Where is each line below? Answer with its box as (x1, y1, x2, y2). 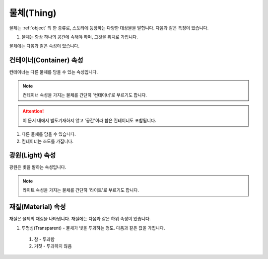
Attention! (22, 108, 44, 114)
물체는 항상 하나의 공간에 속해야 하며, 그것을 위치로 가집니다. (21, 34, 138, 40)
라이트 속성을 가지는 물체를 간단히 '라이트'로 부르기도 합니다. (22, 187, 139, 193)
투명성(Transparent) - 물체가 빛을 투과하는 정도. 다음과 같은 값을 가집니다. (21, 225, 165, 231)
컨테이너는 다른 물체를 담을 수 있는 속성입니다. (9, 69, 98, 75)
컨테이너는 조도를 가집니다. (21, 138, 74, 144)
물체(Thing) (9, 7, 57, 18)
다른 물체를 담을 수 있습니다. (21, 131, 76, 137)
